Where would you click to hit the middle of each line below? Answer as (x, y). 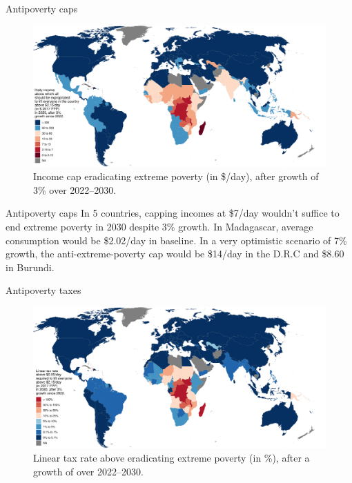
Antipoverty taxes (43, 290)
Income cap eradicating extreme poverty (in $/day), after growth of (176, 176)
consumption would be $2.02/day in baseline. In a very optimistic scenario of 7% (176, 240)
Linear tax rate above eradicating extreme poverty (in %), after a (172, 458)
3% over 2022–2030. (75, 189)
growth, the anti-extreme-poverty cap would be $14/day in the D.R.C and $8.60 (175, 254)
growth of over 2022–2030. (88, 472)
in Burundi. (30, 267)
